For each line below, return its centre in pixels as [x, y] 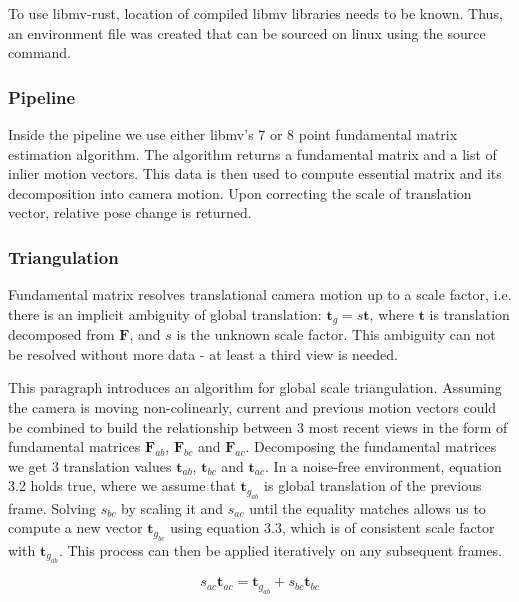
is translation [469, 313]
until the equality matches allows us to [367, 507]
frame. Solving [52, 507]
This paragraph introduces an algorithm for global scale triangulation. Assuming [255, 387]
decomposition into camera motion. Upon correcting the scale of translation [240, 192]
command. [39, 52]
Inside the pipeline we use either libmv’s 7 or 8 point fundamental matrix [233, 134]
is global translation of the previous [373, 485]
